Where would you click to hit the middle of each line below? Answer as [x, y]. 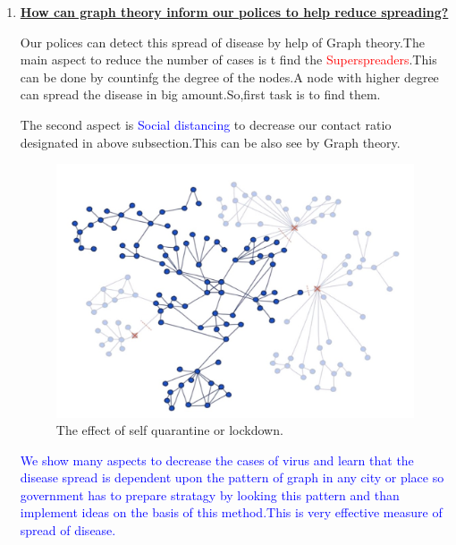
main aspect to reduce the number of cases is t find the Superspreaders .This [228, 60]
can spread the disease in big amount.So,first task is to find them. [200, 94]
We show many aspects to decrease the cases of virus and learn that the [217, 460]
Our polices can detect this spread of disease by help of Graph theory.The [222, 42]
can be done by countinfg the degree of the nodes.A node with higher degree [229, 77]
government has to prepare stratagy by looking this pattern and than [210, 494]
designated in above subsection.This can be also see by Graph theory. [210, 142]
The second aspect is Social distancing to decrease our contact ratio [206, 124]
